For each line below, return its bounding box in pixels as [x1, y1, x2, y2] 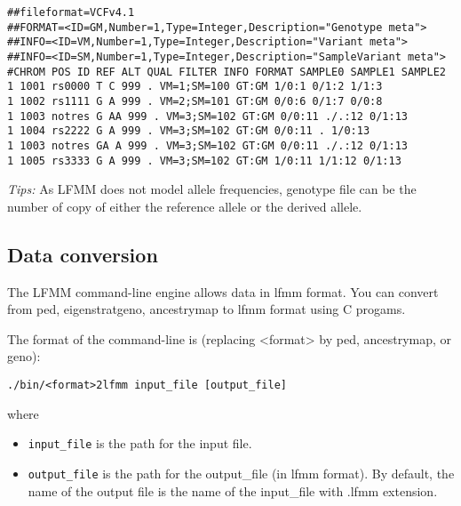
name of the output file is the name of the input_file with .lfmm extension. [28, 481, 438, 500]
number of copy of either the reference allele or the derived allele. [7, 197, 362, 215]
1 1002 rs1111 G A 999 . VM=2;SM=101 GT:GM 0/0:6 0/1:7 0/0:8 [7, 94, 383, 108]
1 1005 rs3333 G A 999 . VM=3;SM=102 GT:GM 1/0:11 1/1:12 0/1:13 [7, 154, 401, 167]
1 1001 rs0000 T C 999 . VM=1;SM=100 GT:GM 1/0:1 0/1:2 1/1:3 [7, 80, 383, 93]
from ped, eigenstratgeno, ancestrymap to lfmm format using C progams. [7, 300, 406, 318]
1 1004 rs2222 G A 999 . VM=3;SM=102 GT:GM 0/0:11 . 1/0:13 [7, 124, 370, 138]
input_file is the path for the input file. [28, 434, 252, 453]
